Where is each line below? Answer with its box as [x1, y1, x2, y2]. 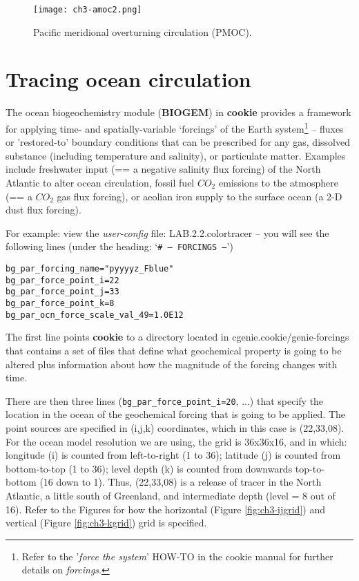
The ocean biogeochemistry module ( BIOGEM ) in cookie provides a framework [6, 105, 351, 120]
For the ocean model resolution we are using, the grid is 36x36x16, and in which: [6, 434, 347, 448]
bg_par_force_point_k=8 [6, 298, 115, 308]
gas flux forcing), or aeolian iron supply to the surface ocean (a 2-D [57, 189, 342, 203]
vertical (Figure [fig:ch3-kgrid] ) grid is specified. [6, 515, 207, 530]
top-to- [295, 461, 324, 475]
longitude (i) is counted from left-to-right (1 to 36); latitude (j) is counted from [6, 448, 341, 462]
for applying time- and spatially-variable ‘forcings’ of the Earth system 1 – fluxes [6, 119, 344, 135]
